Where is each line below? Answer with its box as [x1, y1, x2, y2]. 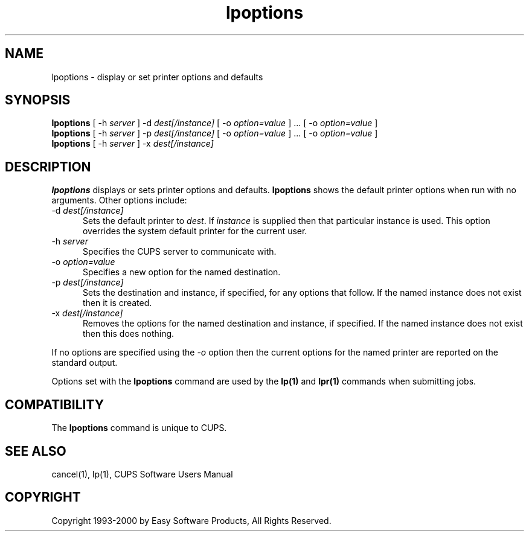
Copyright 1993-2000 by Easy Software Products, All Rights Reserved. [51, 515, 332, 526]
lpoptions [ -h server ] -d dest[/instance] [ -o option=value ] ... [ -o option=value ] [51, 118, 378, 129]
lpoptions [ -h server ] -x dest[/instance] [51, 138, 214, 149]
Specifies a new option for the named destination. [83, 267, 281, 278]
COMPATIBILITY [5, 397, 104, 412]
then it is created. [83, 298, 152, 308]
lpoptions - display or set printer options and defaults [51, 71, 263, 82]
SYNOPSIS [5, 92, 71, 108]
